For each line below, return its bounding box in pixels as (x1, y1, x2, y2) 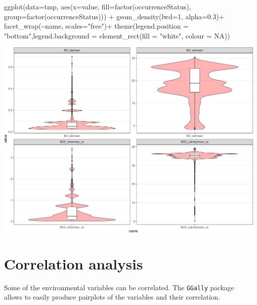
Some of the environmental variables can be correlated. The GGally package (4, 282, 234, 292)
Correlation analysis (4, 253, 143, 273)
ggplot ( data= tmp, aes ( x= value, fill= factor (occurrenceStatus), (4, 1, 191, 11)
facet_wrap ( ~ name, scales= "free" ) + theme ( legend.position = (4, 21, 189, 31)
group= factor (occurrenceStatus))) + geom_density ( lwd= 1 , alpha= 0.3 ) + (4, 11, 224, 21)
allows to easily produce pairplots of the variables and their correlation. (4, 292, 220, 302)
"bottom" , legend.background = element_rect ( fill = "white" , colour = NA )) (4, 30, 230, 40)
